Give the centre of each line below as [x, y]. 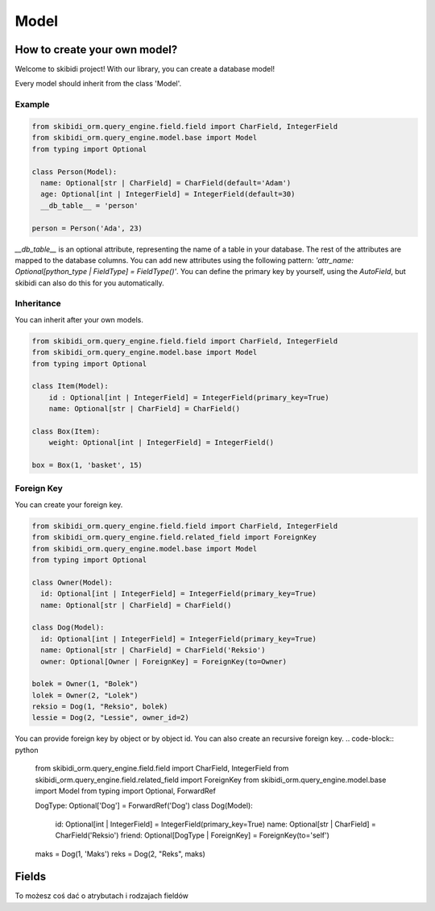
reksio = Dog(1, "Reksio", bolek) [100, 707]
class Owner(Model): [72, 582]
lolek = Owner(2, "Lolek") [85, 695]
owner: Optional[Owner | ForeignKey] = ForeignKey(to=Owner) [164, 661]
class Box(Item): [66, 431]
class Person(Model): [75, 172]
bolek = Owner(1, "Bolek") [85, 684]
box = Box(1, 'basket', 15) [87, 465]
